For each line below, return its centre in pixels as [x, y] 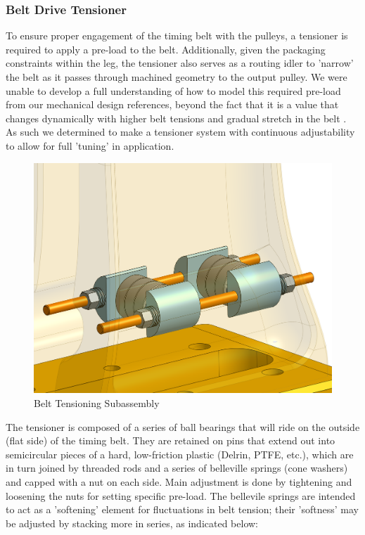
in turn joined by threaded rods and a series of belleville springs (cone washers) [177, 468]
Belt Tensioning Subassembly [97, 402]
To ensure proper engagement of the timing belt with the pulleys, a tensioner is [177, 36]
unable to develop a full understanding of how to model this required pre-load [173, 90]
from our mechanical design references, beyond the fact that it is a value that [172, 104]
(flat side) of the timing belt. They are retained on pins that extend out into [171, 440]
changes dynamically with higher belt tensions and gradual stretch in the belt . [176, 118]
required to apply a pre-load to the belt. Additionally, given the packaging [166, 49]
